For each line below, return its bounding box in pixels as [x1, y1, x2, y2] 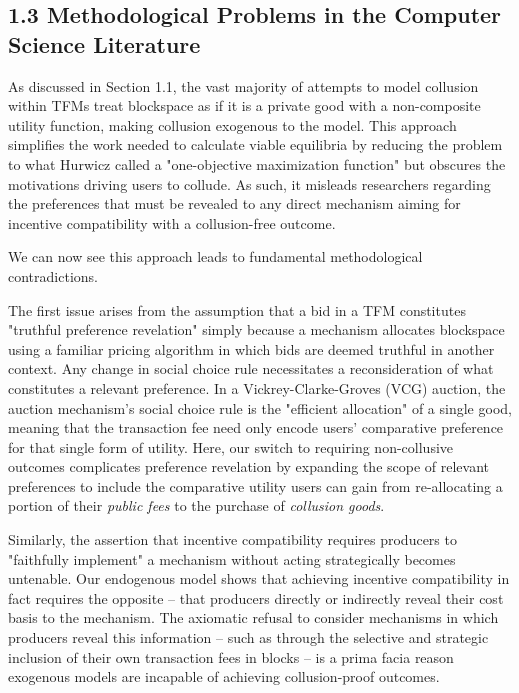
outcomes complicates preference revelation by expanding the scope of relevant [8, 456, 490, 477]
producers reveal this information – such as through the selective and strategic [8, 627, 489, 648]
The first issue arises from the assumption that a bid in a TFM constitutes [8, 299, 466, 320]
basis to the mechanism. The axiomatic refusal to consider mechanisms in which [8, 607, 499, 628]
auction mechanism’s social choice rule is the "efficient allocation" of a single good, [8, 397, 512, 418]
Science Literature [8, 28, 201, 59]
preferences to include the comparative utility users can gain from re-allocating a [8, 475, 503, 496]
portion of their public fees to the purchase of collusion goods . [8, 495, 385, 516]
